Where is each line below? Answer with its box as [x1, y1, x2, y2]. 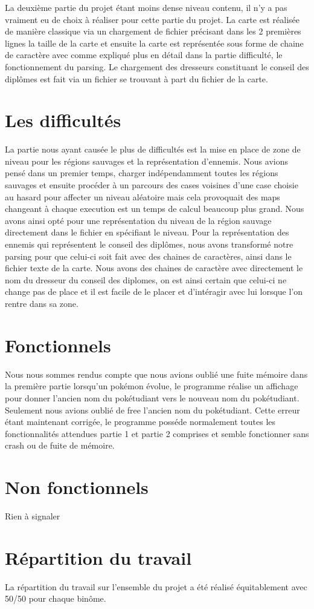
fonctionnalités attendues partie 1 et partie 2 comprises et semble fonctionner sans [5, 427, 309, 439]
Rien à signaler [5, 510, 60, 522]
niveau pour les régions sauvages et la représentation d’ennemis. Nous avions [5, 154, 288, 167]
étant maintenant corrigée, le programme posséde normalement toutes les [5, 415, 276, 428]
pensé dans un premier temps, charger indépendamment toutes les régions [5, 166, 278, 179]
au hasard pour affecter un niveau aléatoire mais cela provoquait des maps [5, 190, 280, 203]
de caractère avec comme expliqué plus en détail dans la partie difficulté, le [5, 48, 283, 61]
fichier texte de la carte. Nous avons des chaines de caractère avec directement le [5, 262, 303, 274]
